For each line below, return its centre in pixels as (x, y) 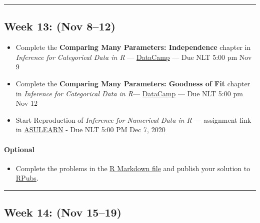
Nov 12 (26, 103)
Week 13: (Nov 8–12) (60, 26)
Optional (19, 149)
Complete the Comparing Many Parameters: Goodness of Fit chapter (133, 83)
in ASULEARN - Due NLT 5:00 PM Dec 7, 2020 (90, 129)
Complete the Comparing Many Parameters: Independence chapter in (133, 47)
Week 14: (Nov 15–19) (63, 212)
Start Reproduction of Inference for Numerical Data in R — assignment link (133, 119)
